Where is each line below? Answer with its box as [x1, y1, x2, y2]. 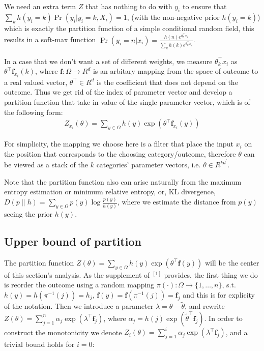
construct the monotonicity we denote [4, 327, 122, 337]
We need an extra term [4, 1, 76, 11]
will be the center [204, 257, 259, 268]
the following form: [4, 106, 63, 117]
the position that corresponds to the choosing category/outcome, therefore [4, 148, 236, 159]
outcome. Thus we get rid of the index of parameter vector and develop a [4, 86, 232, 97]
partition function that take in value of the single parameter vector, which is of [4, 97, 250, 107]
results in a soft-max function [4, 34, 96, 45]
